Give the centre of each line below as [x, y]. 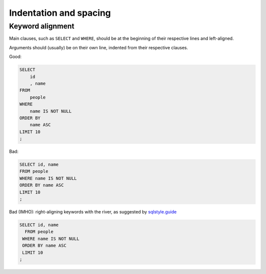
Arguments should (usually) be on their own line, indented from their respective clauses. [99, 47]
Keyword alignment [42, 26]
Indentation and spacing [60, 13]
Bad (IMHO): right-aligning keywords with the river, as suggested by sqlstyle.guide [93, 211]
